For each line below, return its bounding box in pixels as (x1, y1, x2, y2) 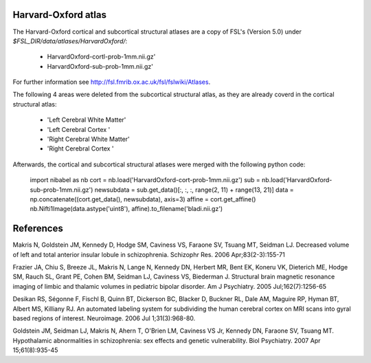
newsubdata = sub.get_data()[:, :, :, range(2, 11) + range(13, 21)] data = (94, 186, 294, 194)
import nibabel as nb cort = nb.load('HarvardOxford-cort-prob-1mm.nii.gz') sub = (30, 176, 260, 184)
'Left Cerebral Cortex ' (47, 125, 111, 133)
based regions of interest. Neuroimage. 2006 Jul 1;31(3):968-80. (12, 314, 196, 322)
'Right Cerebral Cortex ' (47, 144, 114, 153)
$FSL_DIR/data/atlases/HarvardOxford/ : (12, 36, 128, 45)
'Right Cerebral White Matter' (47, 135, 130, 144)
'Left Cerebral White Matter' (47, 115, 126, 124)
